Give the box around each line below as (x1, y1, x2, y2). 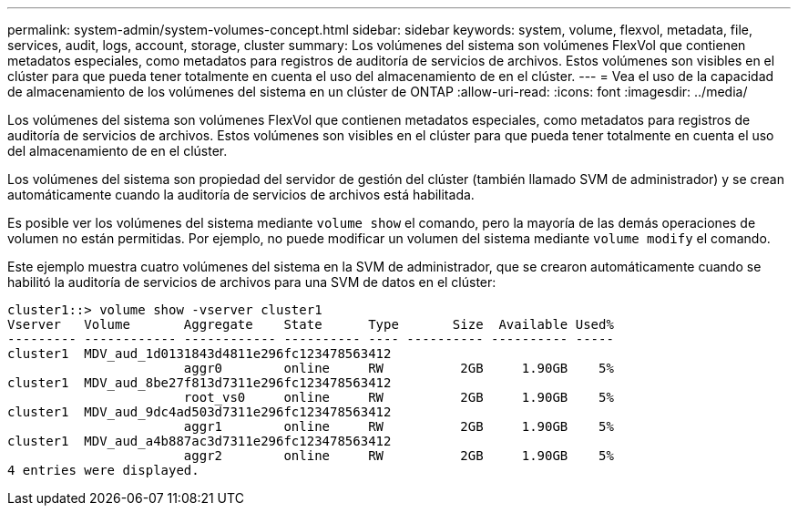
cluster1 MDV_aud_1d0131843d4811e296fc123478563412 (7, 346, 392, 361)
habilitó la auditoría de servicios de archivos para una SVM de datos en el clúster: (7, 274, 496, 290)
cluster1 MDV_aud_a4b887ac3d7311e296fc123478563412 (7, 434, 392, 448)
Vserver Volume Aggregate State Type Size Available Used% (7, 317, 614, 332)
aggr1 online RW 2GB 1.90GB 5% (183, 419, 614, 434)
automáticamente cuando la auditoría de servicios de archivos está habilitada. (7, 187, 475, 202)
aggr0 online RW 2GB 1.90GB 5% (183, 361, 614, 375)
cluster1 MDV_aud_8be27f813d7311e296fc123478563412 (7, 375, 392, 390)
